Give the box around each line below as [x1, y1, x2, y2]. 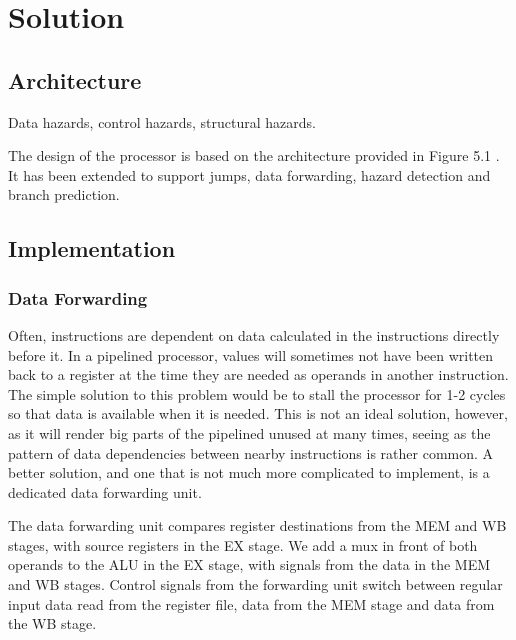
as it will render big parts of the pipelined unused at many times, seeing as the [8, 422, 491, 443]
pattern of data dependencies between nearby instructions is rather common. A [8, 442, 494, 463]
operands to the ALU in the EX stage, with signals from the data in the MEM [8, 554, 491, 575]
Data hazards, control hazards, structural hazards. [8, 111, 316, 132]
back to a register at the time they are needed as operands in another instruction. [8, 364, 509, 385]
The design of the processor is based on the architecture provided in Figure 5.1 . [8, 145, 500, 166]
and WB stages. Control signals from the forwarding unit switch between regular [8, 574, 503, 595]
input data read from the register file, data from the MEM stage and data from [8, 593, 495, 614]
